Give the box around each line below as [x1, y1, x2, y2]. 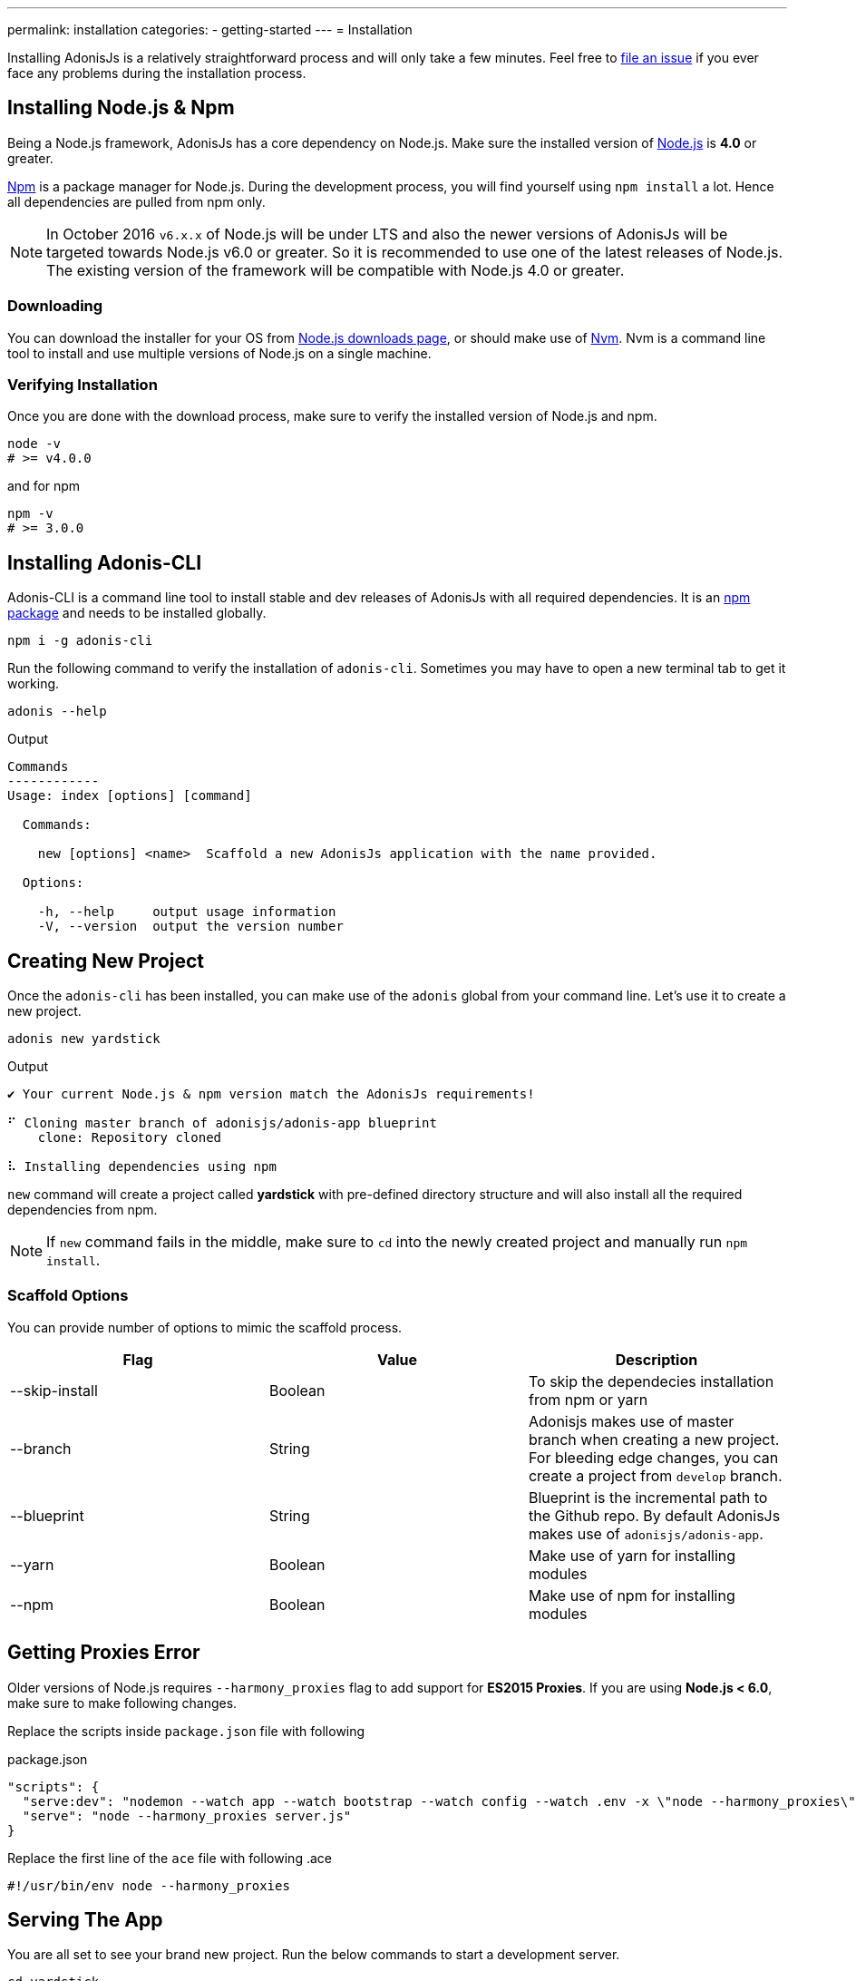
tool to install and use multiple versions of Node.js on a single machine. [7, 345, 432, 361]
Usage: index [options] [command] [7, 788, 252, 804]
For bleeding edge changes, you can [528, 1448, 779, 1467]
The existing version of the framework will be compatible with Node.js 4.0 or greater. [46, 260, 625, 279]
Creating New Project [7, 949, 205, 972]
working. [7, 676, 60, 692]
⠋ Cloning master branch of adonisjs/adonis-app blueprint [7, 1116, 437, 1131]
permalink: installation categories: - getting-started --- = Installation [7, 22, 413, 37]
